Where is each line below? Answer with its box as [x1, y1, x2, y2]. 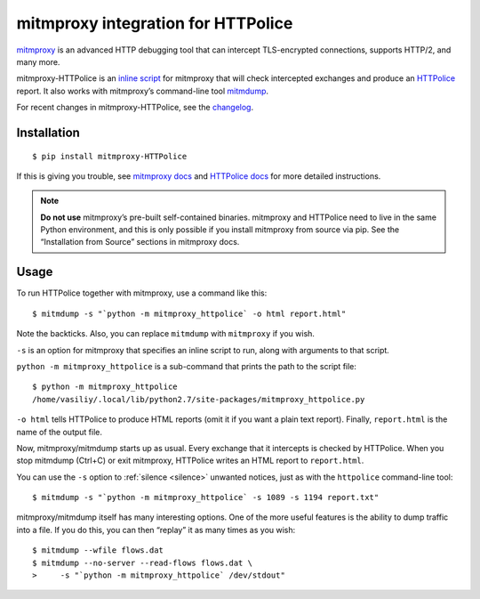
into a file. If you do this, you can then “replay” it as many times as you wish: [16, 524, 296, 535]
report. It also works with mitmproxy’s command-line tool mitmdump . [16, 85, 269, 96]
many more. [16, 56, 60, 67]
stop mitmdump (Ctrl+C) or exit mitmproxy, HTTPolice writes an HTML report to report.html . [16, 455, 364, 466]
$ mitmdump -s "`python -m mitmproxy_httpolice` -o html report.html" [32, 308, 347, 319]
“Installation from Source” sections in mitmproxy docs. [40, 237, 240, 247]
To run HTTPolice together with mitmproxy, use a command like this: [16, 287, 268, 298]
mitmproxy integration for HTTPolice [16, 13, 293, 33]
